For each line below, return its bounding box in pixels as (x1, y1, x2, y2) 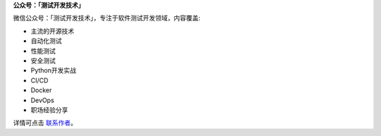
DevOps (30, 96, 54, 104)
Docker (30, 86, 52, 94)
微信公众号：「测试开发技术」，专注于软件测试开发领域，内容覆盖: (13, 14, 201, 23)
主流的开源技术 (30, 27, 74, 35)
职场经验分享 (30, 106, 68, 114)
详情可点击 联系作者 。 (13, 118, 77, 127)
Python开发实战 (30, 66, 77, 75)
